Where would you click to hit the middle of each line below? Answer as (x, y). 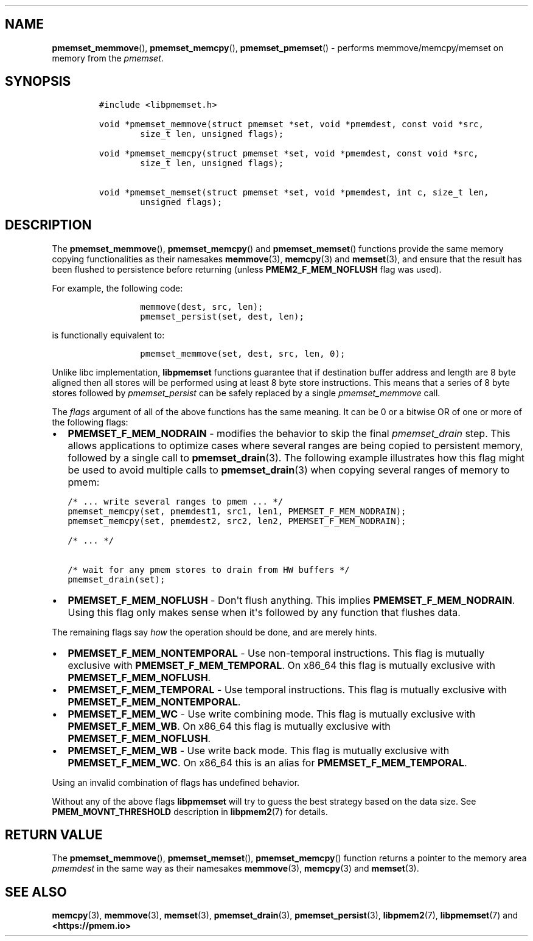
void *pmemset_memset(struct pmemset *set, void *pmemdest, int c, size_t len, (294, 192)
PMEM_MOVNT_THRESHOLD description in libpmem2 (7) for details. (190, 811)
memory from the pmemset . (108, 58)
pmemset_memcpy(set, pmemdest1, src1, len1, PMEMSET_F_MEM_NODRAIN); (237, 511)
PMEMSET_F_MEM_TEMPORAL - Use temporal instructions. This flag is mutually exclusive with (287, 689)
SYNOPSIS (38, 82)
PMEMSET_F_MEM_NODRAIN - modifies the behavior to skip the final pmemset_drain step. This (289, 433)
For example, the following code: (117, 288)
